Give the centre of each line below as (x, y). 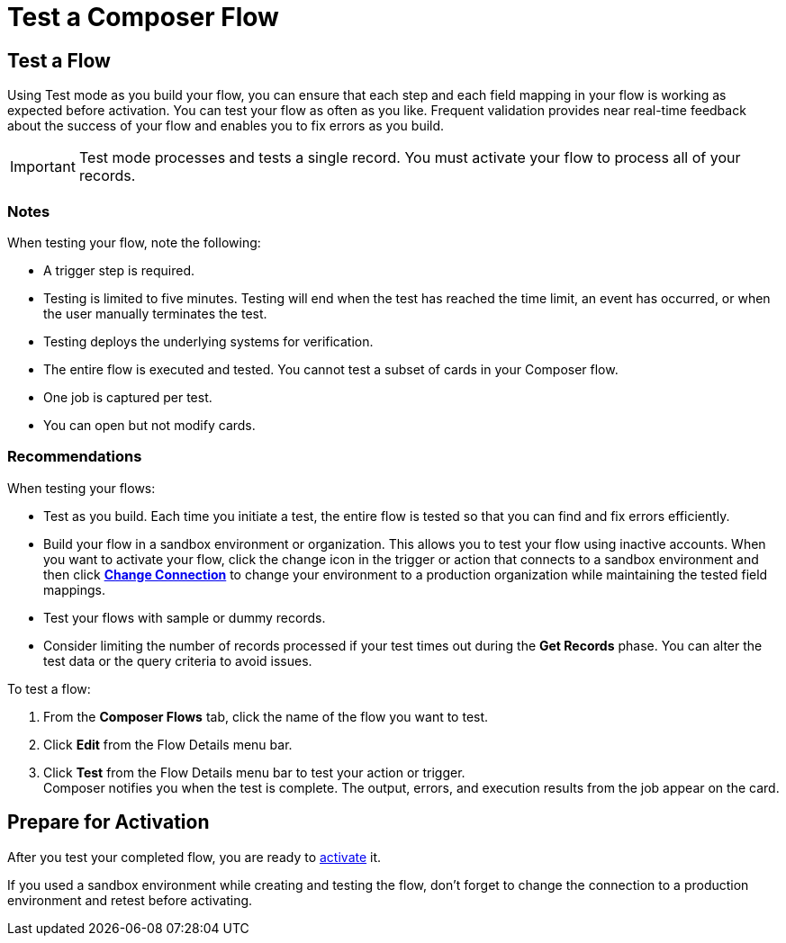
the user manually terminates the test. (155, 313)
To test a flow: (49, 688)
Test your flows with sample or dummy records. (185, 617)
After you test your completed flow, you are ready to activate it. (194, 857)
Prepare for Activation (108, 822)
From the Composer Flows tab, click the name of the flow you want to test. (266, 716)
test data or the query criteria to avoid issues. (178, 660)
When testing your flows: (81, 488)
